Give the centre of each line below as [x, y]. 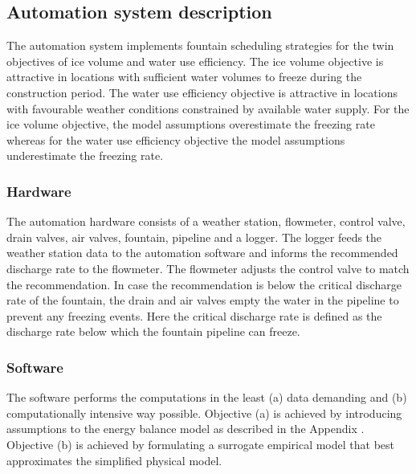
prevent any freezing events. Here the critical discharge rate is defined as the [194, 315]
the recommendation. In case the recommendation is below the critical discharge [204, 284]
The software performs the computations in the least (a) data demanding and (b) [207, 397]
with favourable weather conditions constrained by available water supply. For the [208, 108]
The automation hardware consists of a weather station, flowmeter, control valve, [206, 221]
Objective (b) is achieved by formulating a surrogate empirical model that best [200, 444]
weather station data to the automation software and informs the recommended [202, 253]
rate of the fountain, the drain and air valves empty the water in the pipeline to [203, 300]
